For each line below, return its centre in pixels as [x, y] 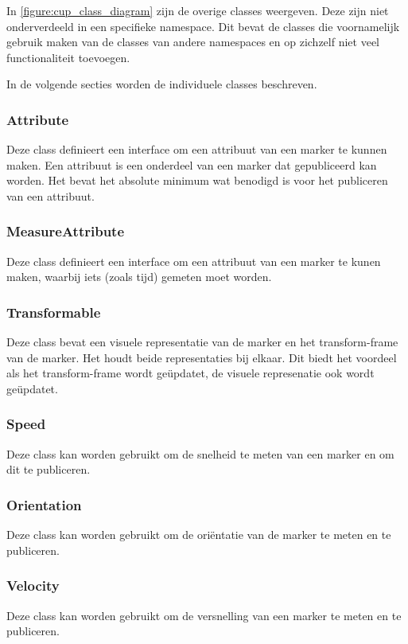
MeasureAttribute [66, 231]
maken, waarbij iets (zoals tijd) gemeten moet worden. [139, 277]
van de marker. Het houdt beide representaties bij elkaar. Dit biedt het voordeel [202, 357]
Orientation [44, 504]
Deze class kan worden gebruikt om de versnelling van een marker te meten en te [204, 615]
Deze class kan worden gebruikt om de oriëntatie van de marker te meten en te [199, 535]
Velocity [33, 585]
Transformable [54, 312]
